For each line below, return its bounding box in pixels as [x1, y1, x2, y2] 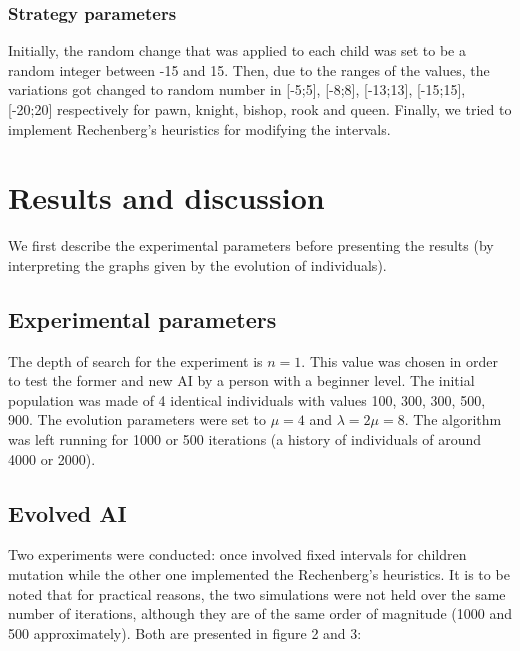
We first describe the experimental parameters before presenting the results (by [8, 235, 494, 256]
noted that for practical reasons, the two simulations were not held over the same [8, 583, 506, 604]
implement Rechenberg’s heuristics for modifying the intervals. [8, 118, 391, 139]
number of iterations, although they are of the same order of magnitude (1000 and [8, 603, 512, 624]
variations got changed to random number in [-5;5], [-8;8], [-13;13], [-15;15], [8, 79, 466, 100]
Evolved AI [8, 497, 127, 528]
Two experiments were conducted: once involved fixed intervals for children [8, 544, 467, 565]
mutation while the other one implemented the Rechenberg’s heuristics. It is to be [8, 564, 510, 585]
